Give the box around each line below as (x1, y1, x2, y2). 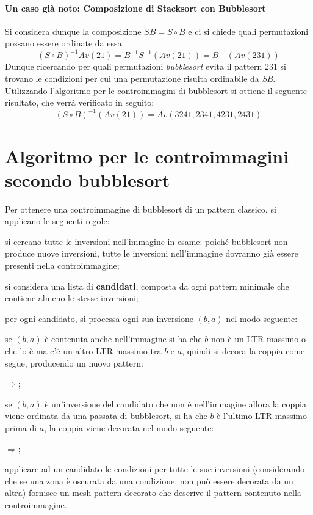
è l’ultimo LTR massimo (217, 409, 307, 422)
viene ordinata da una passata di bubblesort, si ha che (5, 409, 207, 422)
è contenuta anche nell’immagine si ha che (45, 332, 202, 345)
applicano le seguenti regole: (5, 214, 110, 227)
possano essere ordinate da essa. (5, 37, 124, 49)
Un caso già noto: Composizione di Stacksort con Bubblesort (5, 1, 266, 14)
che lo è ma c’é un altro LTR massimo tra (5, 345, 162, 357)
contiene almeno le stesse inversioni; (5, 291, 139, 304)
